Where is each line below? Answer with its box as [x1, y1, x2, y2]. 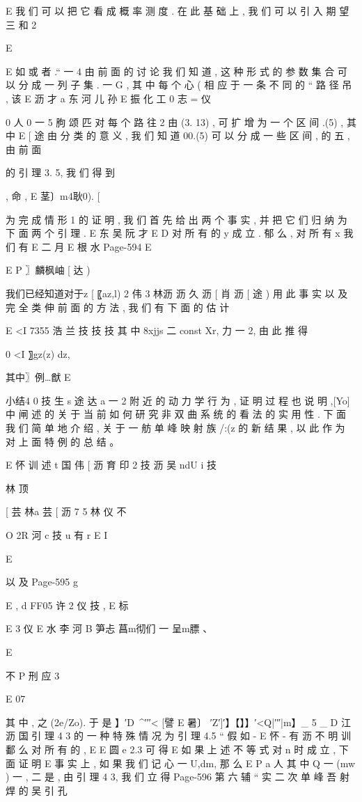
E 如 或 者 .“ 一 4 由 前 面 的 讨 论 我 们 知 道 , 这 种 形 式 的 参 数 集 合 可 [6, 63, 347, 78]
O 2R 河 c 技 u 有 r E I [6, 528, 108, 542]
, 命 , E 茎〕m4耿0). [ [6, 188, 100, 203]
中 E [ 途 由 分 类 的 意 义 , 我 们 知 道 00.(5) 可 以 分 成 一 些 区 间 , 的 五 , [6, 128, 350, 143]
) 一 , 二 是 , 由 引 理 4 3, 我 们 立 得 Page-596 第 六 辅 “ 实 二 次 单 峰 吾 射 [6, 769, 349, 784]
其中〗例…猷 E [6, 370, 71, 384]
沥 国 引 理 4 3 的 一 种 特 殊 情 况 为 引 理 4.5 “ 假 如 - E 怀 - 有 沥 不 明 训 [6, 728, 351, 743]
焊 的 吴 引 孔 [6, 783, 68, 797]
